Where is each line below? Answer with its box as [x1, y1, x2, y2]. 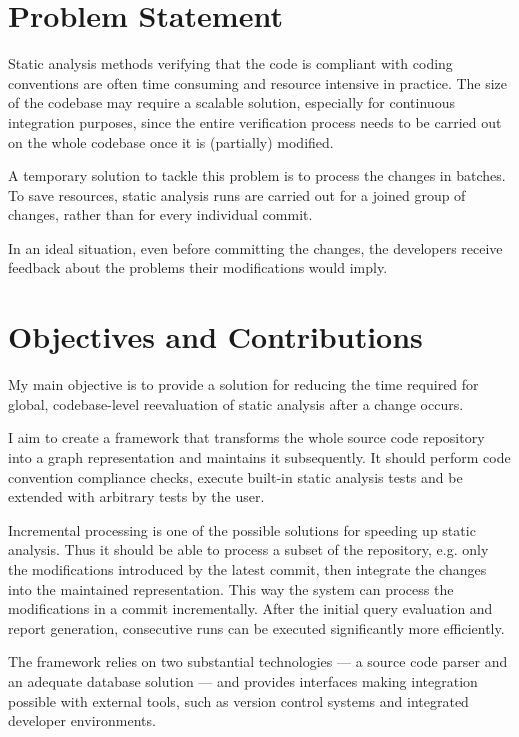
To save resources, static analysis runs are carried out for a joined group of [8, 184, 466, 205]
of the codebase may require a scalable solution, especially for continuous [8, 92, 455, 113]
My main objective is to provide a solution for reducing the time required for [8, 374, 479, 395]
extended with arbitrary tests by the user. [8, 486, 265, 507]
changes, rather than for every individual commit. [8, 204, 313, 225]
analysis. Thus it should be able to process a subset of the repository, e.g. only [8, 539, 489, 560]
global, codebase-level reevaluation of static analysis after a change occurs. [8, 393, 464, 414]
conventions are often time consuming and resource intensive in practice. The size [8, 72, 508, 93]
